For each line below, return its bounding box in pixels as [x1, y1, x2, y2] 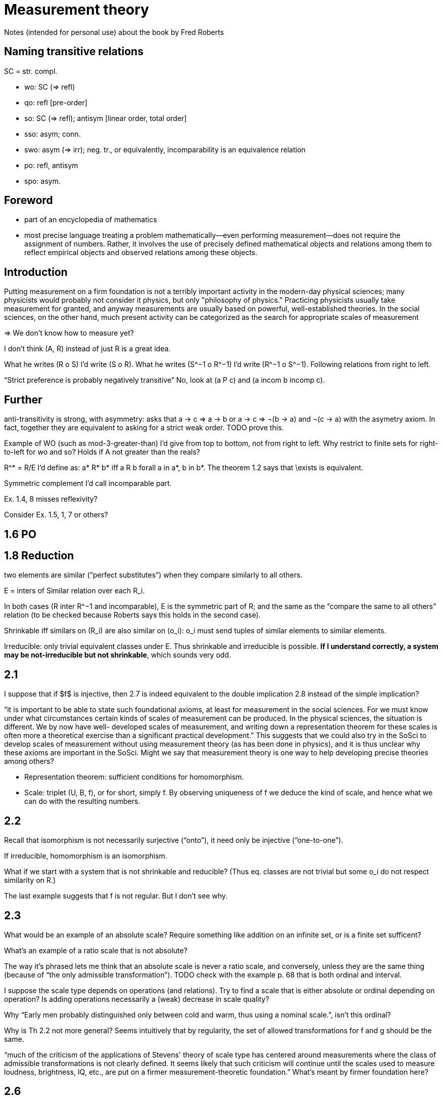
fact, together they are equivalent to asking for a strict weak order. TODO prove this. [4, 423, 284, 432]
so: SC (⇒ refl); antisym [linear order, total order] [24, 113, 187, 123]
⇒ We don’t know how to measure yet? [4, 329, 134, 338]
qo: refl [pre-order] [24, 98, 87, 107]
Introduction [4, 265, 68, 278]
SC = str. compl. [4, 66, 58, 75]
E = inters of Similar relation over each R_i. [4, 586, 145, 595]
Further [4, 393, 42, 406]
